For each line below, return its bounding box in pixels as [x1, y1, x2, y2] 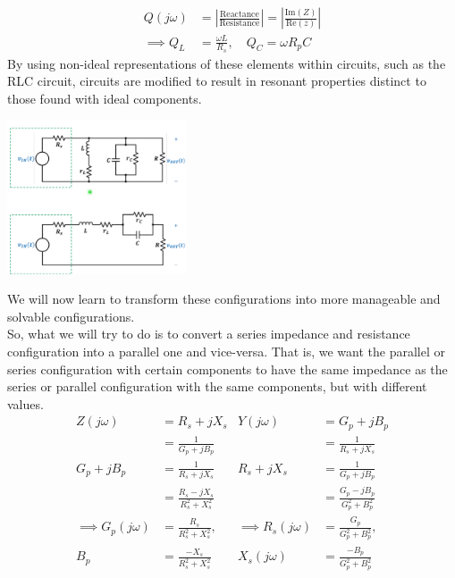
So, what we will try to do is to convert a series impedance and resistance [7, 324, 410, 343]
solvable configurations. [7, 306, 135, 325]
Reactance [220, 9, 259, 19]
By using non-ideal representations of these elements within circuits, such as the [7, 54, 446, 72]
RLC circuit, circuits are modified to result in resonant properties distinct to [7, 71, 426, 90]
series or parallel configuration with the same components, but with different [7, 377, 427, 396]
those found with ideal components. [7, 89, 202, 107]
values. [7, 394, 44, 413]
